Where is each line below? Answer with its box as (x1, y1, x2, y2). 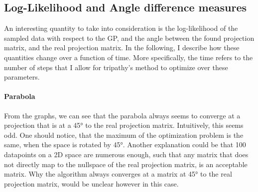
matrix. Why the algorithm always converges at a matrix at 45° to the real (4, 169, 232, 179)
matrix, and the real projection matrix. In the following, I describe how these (4, 42, 240, 53)
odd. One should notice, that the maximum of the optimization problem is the (4, 129, 244, 140)
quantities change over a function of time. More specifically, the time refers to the (4, 52, 253, 62)
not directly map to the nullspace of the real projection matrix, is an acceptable (4, 159, 248, 169)
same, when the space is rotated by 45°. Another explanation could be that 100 (4, 139, 246, 150)
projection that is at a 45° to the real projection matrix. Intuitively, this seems (4, 120, 244, 130)
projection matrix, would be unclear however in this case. (4, 178, 179, 189)
